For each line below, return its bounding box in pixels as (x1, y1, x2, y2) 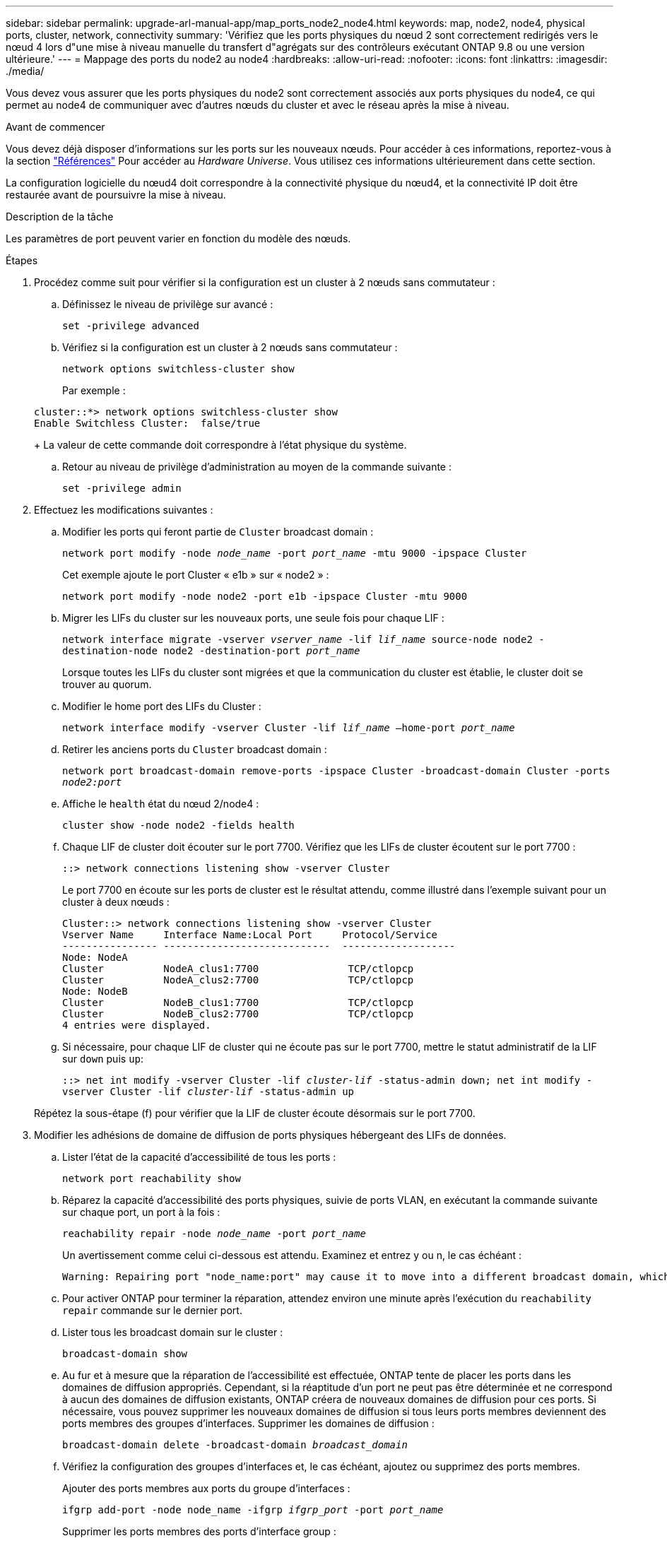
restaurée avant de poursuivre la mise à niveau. (6, 189, 226, 201)
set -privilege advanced (62, 320, 199, 331)
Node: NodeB (62, 986, 128, 997)
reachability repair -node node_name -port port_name (62, 1228, 366, 1239)
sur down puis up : (62, 1053, 144, 1065)
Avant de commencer (6, 121, 105, 133)
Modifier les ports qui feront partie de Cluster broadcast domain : (62, 526, 374, 538)
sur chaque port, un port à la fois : (62, 1206, 220, 1218)
